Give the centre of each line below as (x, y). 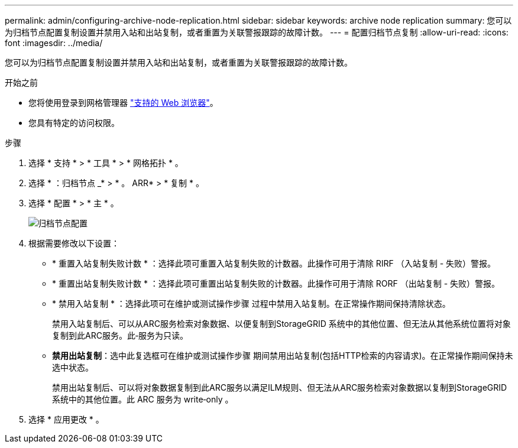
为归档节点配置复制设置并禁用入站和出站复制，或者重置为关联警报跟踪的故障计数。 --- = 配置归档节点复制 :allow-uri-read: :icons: (257, 32)
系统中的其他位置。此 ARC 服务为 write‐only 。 (143, 399)
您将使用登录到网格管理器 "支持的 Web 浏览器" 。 (123, 103)
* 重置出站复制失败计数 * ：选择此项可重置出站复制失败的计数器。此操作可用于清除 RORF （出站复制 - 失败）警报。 (276, 283)
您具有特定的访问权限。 (74, 123)
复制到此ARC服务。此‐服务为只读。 (120, 335)
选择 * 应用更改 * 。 (66, 419)
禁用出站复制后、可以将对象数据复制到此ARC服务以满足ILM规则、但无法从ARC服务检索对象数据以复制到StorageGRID (280, 387)
